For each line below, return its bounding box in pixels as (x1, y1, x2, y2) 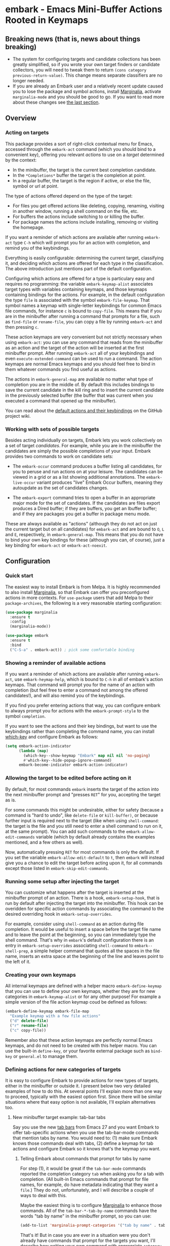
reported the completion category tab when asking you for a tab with (20, 1170, 164, 1177)
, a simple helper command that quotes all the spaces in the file (27, 948, 160, 954)
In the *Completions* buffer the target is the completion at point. (12, 172, 146, 178)
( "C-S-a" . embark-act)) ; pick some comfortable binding (10, 647, 135, 652)
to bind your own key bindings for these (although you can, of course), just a (5, 537, 165, 543)
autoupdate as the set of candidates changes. (12, 484, 109, 491)
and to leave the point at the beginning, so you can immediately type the (5, 931, 156, 938)
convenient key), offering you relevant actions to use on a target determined (5, 151, 164, 158)
